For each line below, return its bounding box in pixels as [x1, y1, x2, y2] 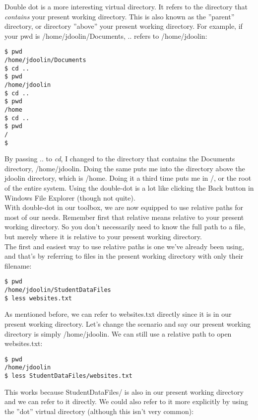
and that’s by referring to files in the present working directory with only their [4, 251, 244, 261]
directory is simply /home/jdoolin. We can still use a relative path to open [4, 328, 232, 339]
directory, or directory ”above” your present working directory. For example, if [4, 21, 243, 31]
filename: [4, 260, 32, 271]
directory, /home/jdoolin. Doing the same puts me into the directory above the [4, 163, 245, 173]
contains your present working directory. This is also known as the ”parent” [4, 11, 235, 21]
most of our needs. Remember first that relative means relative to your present [4, 211, 244, 222]
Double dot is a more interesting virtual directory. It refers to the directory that [4, 1, 248, 11]
